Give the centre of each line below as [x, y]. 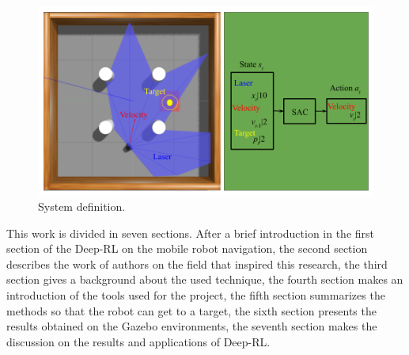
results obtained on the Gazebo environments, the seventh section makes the [192, 326]
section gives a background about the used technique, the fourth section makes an [205, 279]
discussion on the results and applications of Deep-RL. [138, 341]
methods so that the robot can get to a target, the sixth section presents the [191, 310]
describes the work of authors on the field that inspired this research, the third [197, 263]
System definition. [82, 206]
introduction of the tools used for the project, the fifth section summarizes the [196, 295]
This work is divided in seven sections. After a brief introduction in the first [191, 233]
